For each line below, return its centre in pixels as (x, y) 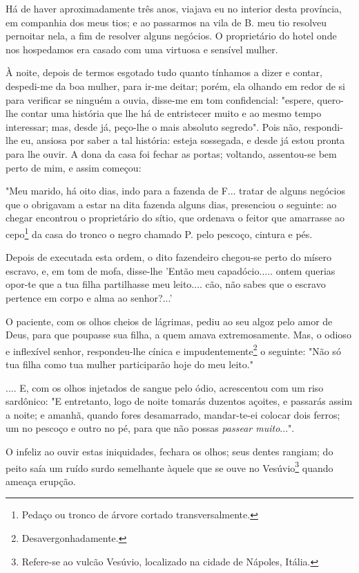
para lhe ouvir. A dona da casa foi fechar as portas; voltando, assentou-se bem (171, 153)
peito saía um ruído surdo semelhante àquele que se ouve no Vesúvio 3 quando (169, 466)
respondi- (323, 126)
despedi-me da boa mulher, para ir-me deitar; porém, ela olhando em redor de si (175, 85)
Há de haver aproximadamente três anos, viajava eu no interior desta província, (174, 8)
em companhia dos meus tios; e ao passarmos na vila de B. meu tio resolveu (166, 22)
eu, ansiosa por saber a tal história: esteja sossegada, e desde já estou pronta (183, 140)
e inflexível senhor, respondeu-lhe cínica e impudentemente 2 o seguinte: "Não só (173, 349)
